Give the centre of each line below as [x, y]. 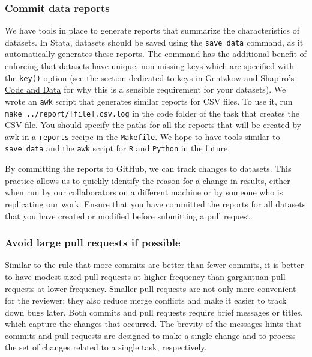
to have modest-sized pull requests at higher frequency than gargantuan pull [145, 276]
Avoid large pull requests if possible [93, 243]
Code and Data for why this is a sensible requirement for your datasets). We [145, 89]
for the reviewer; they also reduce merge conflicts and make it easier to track [146, 300]
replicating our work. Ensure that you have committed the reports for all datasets [155, 203]
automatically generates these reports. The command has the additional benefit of [156, 54]
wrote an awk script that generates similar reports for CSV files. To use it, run [149, 101]
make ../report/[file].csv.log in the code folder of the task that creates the [152, 113]
